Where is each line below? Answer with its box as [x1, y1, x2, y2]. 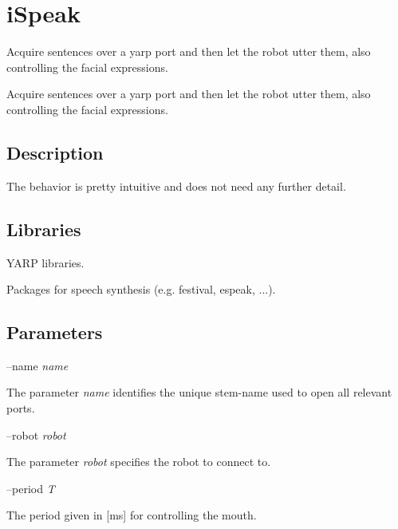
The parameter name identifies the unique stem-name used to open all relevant [6, 384, 392, 401]
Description [6, 140, 104, 164]
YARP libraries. [6, 254, 85, 270]
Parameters [6, 320, 103, 345]
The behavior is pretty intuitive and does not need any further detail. [6, 177, 346, 194]
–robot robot [6, 426, 66, 443]
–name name [6, 357, 69, 373]
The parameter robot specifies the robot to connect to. [6, 453, 271, 470]
